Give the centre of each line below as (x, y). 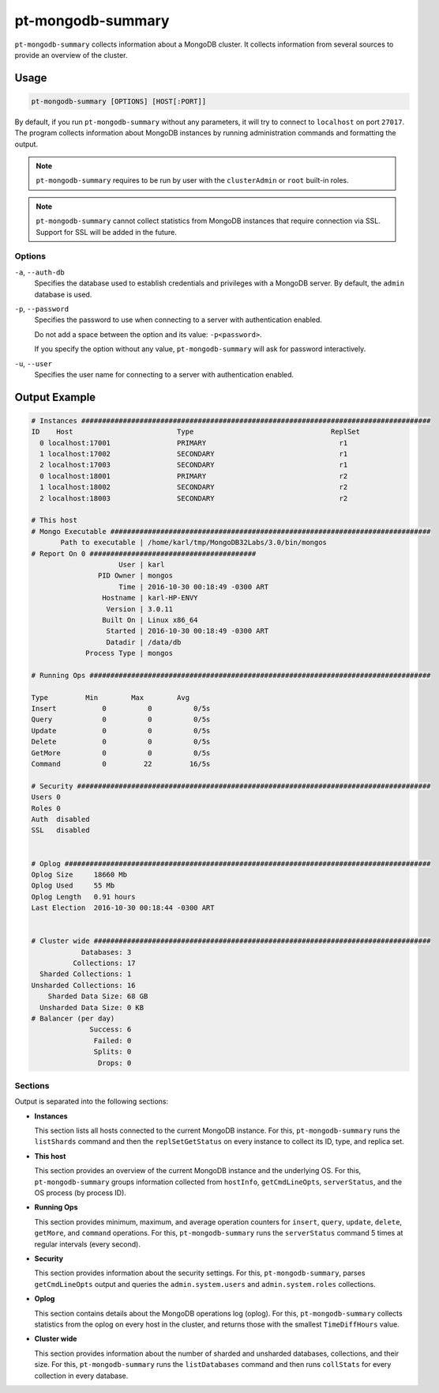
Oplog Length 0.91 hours (83, 897)
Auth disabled (60, 819)
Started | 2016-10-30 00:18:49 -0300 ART (188, 631)
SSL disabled (60, 830)
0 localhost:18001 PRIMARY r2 (194, 476)
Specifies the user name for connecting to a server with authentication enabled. (164, 374)
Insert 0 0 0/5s (121, 709)
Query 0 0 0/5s (121, 719)
